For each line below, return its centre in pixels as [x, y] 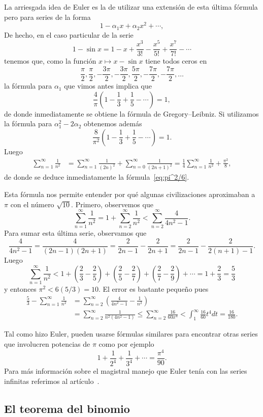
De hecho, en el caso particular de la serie [69, 34]
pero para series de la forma [47, 17]
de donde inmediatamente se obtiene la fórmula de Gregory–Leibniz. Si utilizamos [131, 113]
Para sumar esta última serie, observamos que [75, 233]
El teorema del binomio [67, 408]
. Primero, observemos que [112, 204]
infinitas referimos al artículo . [52, 381]
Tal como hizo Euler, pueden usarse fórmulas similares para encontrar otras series [131, 334]
